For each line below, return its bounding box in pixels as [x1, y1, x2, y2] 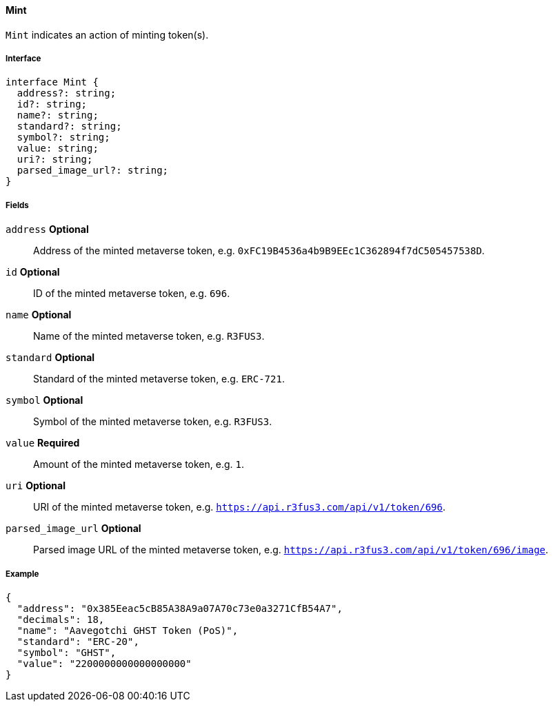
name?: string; [17, 110, 99, 121]
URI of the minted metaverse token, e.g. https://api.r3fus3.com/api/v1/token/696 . [33, 501, 446, 513]
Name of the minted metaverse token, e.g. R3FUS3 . [33, 330, 265, 342]
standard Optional [6, 351, 95, 364]
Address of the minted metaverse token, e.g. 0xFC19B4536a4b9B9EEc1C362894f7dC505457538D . [33, 245, 485, 257]
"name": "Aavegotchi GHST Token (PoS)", [17, 624, 239, 636]
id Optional [6, 266, 60, 278]
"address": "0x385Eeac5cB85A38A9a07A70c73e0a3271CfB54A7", [17, 602, 343, 614]
